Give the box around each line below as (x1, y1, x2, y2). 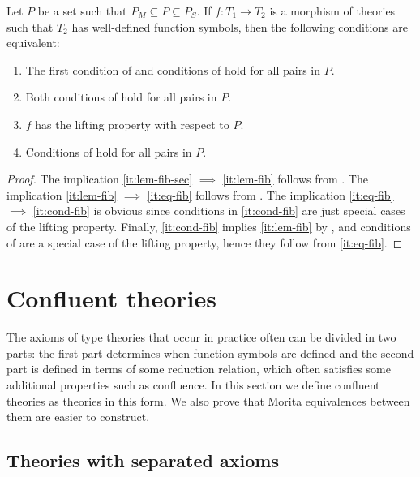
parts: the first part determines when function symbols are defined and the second (6, 344, 414, 361)
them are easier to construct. (6, 408, 150, 425)
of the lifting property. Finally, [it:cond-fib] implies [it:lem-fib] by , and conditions (6, 217, 411, 234)
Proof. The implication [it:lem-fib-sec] (6, 170, 193, 187)
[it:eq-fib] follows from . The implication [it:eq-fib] (147, 186, 394, 203)
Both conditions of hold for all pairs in (25, 88, 217, 105)
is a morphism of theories (269, 2, 396, 19)
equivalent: (6, 34, 60, 51)
